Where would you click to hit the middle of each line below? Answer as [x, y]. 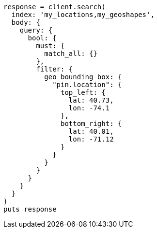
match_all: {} [71, 54]
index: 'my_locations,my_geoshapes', [83, 15]
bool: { [42, 38]
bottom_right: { [91, 124]
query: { [36, 30]
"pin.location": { [87, 85]
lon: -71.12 [91, 139]
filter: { [55, 69]
